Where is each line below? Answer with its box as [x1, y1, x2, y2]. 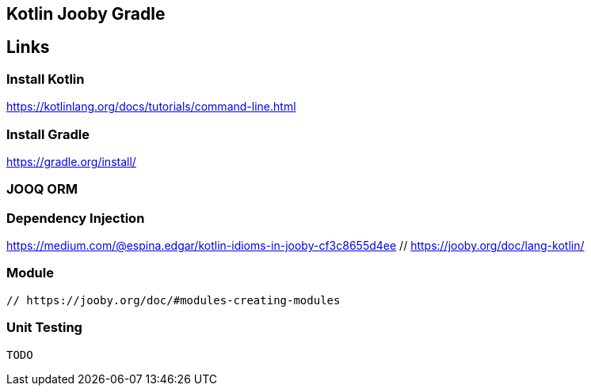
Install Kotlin [6, 70, 85, 87]
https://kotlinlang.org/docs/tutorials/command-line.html [6, 100, 296, 114]
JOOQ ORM [6, 181, 78, 198]
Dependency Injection [6, 209, 145, 226]
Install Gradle [6, 126, 90, 142]
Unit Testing [6, 319, 82, 336]
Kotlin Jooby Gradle [6, 4, 166, 24]
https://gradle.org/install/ [6, 154, 136, 168]
